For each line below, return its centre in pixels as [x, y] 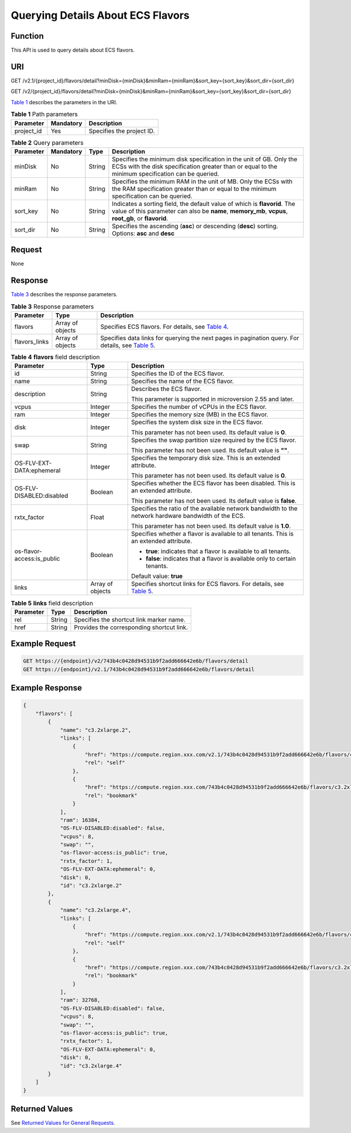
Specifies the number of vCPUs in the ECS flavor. [199, 407]
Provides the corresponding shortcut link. [131, 627]
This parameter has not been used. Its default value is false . [214, 501]
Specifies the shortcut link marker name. [130, 619]
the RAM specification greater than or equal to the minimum [194, 188]
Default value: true [157, 576]
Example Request [43, 644]
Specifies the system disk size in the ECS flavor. [197, 423]
